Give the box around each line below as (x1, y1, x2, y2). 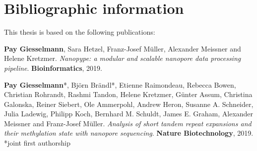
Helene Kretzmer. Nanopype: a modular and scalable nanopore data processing (4, 53, 241, 63)
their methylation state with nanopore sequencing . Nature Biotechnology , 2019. (4, 128, 254, 138)
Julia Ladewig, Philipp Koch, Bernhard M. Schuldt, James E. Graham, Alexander (4, 108, 254, 119)
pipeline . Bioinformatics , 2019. (4, 62, 102, 73)
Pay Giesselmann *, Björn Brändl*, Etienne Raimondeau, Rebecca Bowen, (4, 79, 236, 90)
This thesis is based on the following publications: (4, 27, 155, 37)
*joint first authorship (4, 138, 71, 148)
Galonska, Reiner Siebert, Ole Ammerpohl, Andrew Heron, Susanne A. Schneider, (4, 99, 254, 109)
